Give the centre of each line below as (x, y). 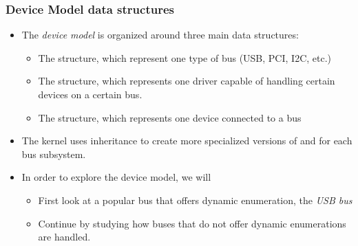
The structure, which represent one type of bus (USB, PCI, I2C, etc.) (185, 57)
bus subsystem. (54, 154)
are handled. (64, 237)
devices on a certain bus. (90, 94)
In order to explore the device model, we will (116, 177)
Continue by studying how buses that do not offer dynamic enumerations (192, 223)
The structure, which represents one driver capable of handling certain (187, 81)
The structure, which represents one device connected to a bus (170, 117)
